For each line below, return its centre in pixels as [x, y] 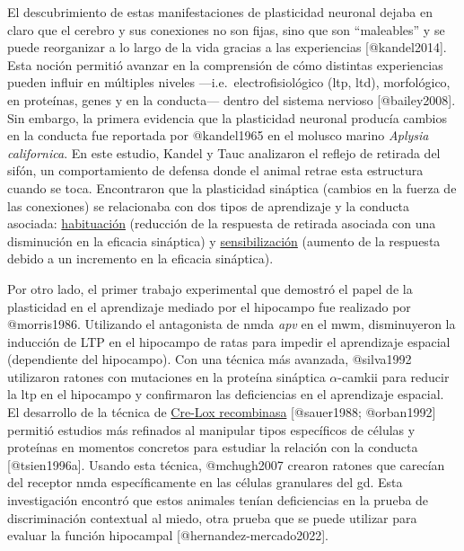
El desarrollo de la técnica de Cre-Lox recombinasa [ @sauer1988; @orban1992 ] [222, 412]
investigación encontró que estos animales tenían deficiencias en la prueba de [218, 500]
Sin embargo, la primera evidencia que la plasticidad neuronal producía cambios [227, 117]
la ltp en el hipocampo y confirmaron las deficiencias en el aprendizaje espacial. [226, 394]
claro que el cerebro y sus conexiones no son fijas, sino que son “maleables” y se [226, 29]
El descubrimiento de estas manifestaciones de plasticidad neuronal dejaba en [220, 12]
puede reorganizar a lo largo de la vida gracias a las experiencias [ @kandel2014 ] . [227, 47]
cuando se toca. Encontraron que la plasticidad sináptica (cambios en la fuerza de [232, 187]
